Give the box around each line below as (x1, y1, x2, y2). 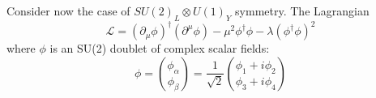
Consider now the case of (6, 2, 130, 19)
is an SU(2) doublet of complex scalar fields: (49, 40, 270, 57)
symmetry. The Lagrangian (235, 2, 370, 19)
